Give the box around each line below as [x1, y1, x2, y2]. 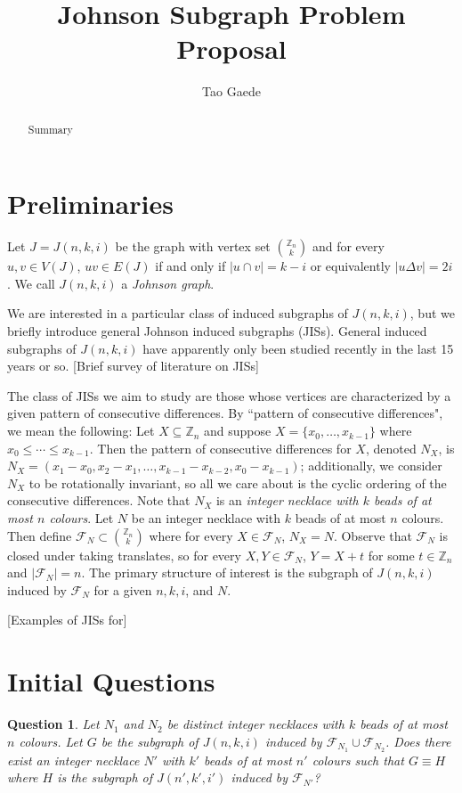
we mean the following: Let [7, 421, 155, 440]
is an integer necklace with [215, 491, 359, 510]
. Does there [385, 732, 451, 750]
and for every [312, 237, 385, 256]
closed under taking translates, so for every [7, 545, 241, 564]
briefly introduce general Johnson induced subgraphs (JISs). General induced [7, 322, 427, 340]
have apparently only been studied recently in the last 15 [142, 339, 454, 357]
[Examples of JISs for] [7, 610, 127, 629]
